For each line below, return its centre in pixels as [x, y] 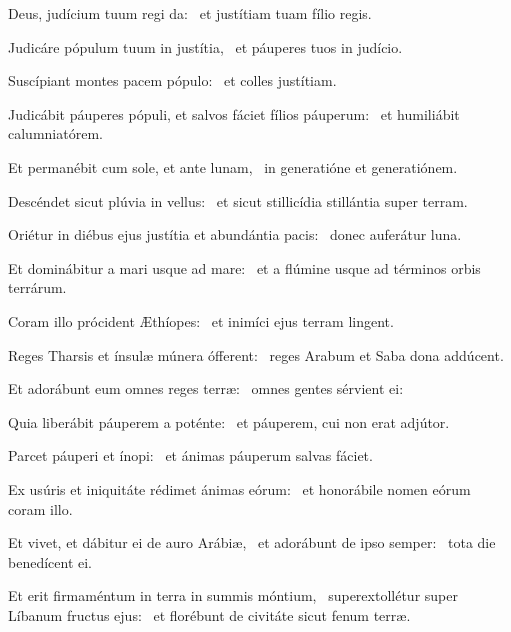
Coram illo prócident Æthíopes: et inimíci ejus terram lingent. [201, 320]
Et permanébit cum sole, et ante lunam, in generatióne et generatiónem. [233, 166]
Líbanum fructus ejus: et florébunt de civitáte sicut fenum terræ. [209, 614]
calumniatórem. [55, 133]
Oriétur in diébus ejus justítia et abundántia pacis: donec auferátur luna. [235, 234]
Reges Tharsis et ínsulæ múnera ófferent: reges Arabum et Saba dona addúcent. [256, 354]
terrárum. [37, 287]
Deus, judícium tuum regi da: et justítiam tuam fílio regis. [190, 13]
